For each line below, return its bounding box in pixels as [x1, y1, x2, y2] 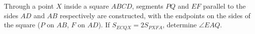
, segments [132, 1, 163, 11]
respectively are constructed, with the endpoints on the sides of [60, 10, 251, 20]
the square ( [4, 20, 40, 30]
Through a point [4, 1, 54, 11]
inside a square [64, 1, 109, 11]
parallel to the [203, 1, 246, 11]
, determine [162, 20, 197, 30]
